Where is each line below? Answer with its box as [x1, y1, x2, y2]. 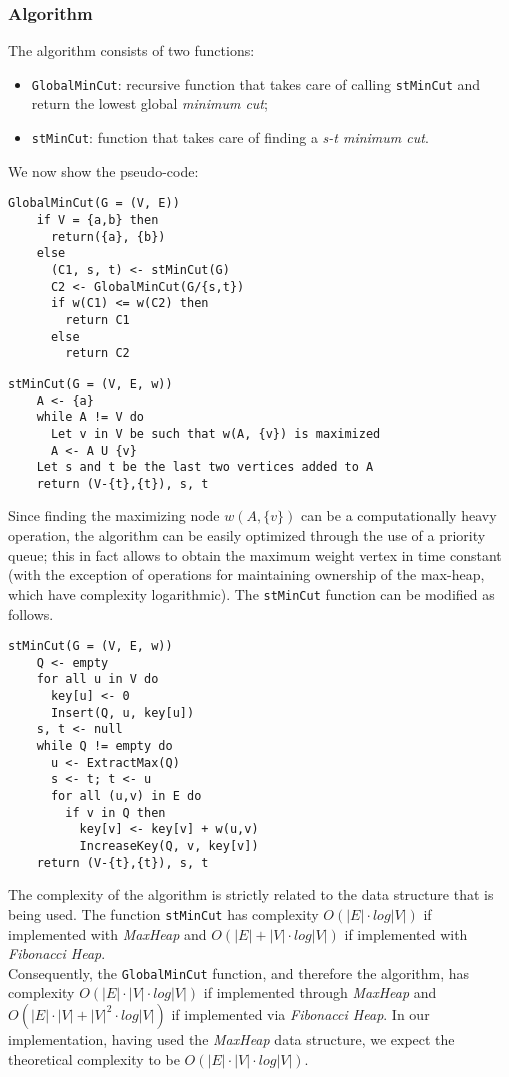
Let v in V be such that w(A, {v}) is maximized [50, 426, 381, 441]
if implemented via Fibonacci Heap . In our [171, 1003, 430, 1024]
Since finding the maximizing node [8, 505, 220, 526]
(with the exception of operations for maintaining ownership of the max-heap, [8, 564, 485, 585]
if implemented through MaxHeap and [203, 982, 437, 1003]
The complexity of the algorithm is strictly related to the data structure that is [8, 884, 494, 905]
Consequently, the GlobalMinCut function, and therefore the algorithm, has [8, 962, 470, 983]
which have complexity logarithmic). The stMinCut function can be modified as [8, 583, 495, 604]
